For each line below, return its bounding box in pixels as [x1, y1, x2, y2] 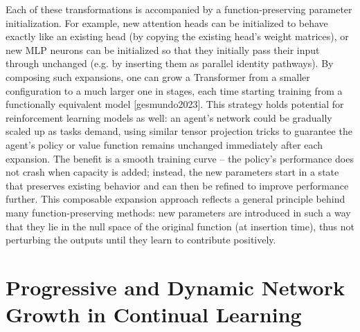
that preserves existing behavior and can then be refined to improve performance [6, 178, 349, 192]
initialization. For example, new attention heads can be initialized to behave [6, 15, 328, 30]
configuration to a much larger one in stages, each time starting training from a [6, 83, 343, 98]
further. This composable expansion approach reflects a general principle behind [6, 192, 345, 206]
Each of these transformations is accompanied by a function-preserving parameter [6, 2, 352, 16]
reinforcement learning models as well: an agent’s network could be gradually [6, 110, 332, 124]
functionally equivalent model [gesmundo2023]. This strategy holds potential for [6, 97, 344, 111]
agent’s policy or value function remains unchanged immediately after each [6, 137, 323, 151]
